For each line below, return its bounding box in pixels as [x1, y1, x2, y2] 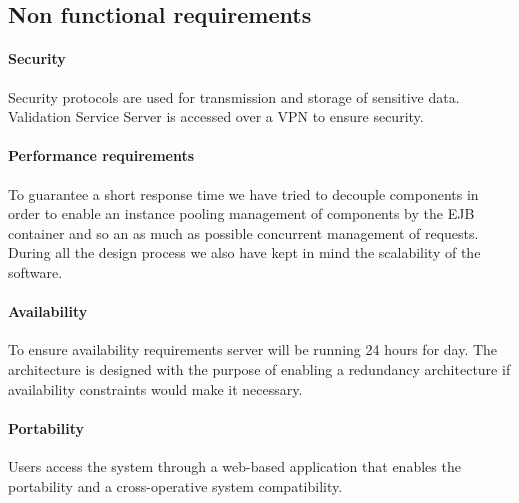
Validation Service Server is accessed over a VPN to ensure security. [8, 106, 424, 127]
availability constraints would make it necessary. [8, 378, 303, 399]
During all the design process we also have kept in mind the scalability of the [8, 242, 481, 263]
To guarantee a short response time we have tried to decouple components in [8, 183, 479, 204]
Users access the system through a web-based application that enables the [8, 455, 461, 476]
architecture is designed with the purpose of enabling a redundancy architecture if [8, 358, 511, 379]
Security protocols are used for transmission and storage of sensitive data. [8, 86, 460, 107]
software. [8, 261, 63, 282]
